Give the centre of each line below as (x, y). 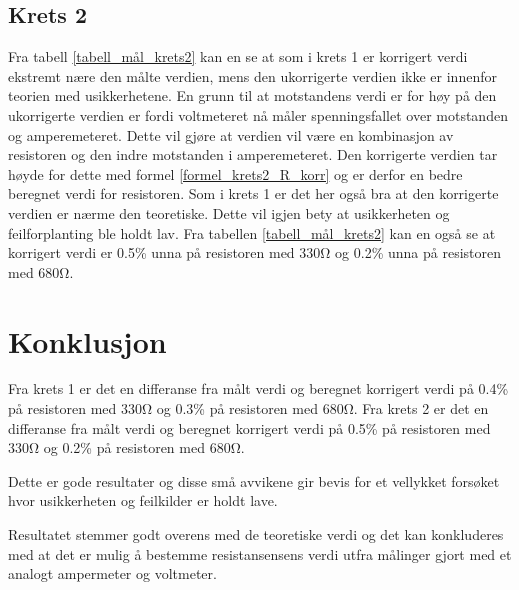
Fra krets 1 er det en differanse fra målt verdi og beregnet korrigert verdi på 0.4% (258, 388)
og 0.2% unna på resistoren (418, 252)
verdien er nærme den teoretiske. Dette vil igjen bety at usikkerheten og (229, 212)
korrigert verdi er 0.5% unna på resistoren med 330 (164, 252)
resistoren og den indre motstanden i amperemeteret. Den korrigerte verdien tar (253, 154)
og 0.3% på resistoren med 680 (250, 408)
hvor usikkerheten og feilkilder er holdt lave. (143, 500)
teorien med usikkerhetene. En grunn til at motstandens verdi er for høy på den (252, 95)
